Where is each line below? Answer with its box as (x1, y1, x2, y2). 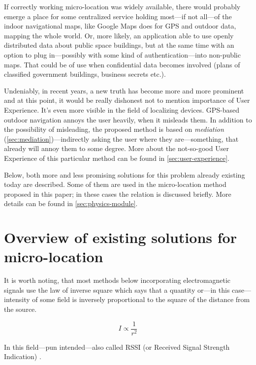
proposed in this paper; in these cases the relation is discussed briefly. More (4, 188, 231, 199)
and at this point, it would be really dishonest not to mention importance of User (4, 95, 250, 105)
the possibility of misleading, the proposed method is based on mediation (4, 124, 224, 134)
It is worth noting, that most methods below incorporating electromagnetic (4, 275, 231, 285)
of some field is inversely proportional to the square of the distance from (32, 294, 250, 304)
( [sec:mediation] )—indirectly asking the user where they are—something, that (4, 133, 239, 144)
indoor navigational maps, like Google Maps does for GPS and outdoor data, (4, 21, 236, 31)
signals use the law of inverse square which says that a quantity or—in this (4, 284, 230, 295)
